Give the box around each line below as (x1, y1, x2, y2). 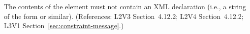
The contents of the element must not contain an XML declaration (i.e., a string (4, 1, 247, 11)
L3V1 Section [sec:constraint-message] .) (4, 20, 124, 31)
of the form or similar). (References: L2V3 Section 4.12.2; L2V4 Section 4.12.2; (4, 11, 244, 21)
